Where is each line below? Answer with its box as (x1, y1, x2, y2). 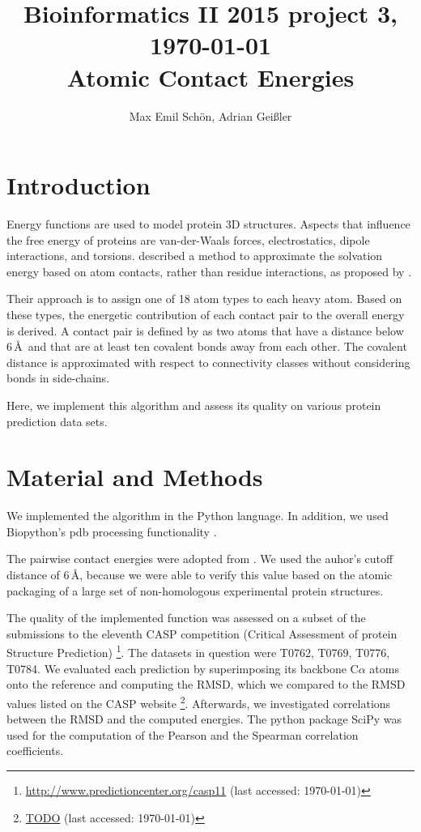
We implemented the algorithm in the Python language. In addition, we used (6, 507, 389, 524)
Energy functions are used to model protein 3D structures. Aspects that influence (6, 215, 410, 233)
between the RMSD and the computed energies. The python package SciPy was (6, 710, 402, 727)
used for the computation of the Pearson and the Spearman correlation (6, 726, 359, 743)
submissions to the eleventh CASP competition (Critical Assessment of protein (6, 625, 398, 642)
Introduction (6, 169, 151, 202)
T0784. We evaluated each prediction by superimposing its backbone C (6, 659, 359, 676)
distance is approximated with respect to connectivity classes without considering (6, 353, 410, 370)
